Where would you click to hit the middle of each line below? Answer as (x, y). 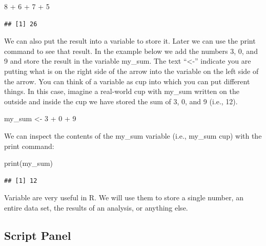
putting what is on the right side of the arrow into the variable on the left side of (131, 71)
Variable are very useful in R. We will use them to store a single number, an (124, 197)
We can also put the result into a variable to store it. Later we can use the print (130, 41)
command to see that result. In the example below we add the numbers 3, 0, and (131, 51)
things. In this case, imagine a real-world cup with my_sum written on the (122, 91)
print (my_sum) (29, 163)
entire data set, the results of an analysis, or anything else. (96, 207)
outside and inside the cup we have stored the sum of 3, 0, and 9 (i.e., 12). (121, 101)
